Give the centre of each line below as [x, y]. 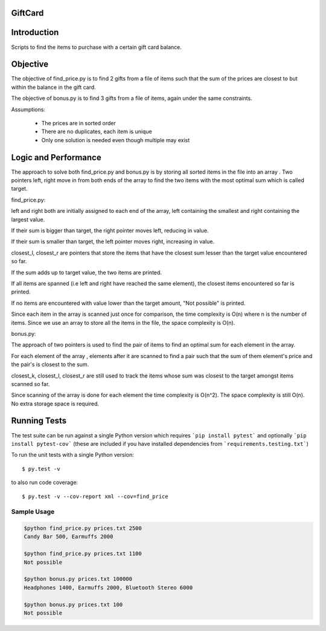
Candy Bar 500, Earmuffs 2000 [69, 537]
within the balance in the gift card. [53, 87]
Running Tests [39, 421]
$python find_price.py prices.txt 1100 [83, 554]
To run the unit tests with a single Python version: [72, 455]
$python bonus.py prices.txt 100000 [78, 579]
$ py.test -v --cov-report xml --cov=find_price [95, 496]
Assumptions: [28, 110]
